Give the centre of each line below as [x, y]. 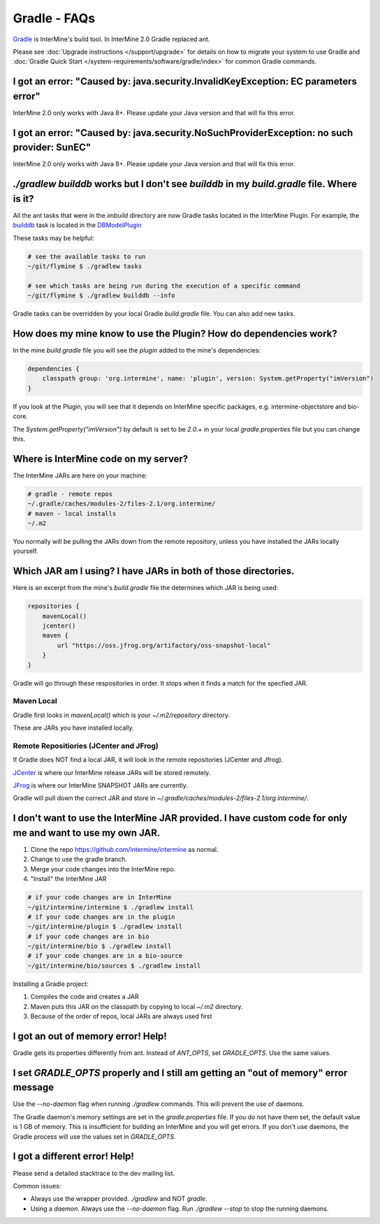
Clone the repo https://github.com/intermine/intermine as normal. [124, 849]
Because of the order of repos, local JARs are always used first [121, 1017]
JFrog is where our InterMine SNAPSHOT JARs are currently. [101, 786]
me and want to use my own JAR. [87, 833]
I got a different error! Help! [73, 1157]
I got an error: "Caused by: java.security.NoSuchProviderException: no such [183, 133]
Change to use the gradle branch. [79, 860]
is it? [23, 199]
